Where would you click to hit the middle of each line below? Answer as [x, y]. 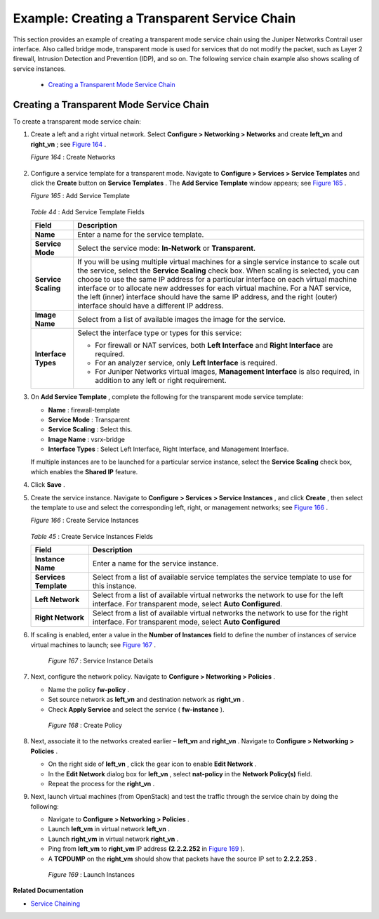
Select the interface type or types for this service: [160, 333]
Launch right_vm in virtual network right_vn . [113, 839]
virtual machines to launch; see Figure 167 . [93, 645]
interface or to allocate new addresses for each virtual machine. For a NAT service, [214, 288]
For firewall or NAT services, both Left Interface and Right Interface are [214, 346]
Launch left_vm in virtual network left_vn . [109, 829]
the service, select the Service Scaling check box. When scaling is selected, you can [218, 271]
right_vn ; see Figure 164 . [68, 144]
